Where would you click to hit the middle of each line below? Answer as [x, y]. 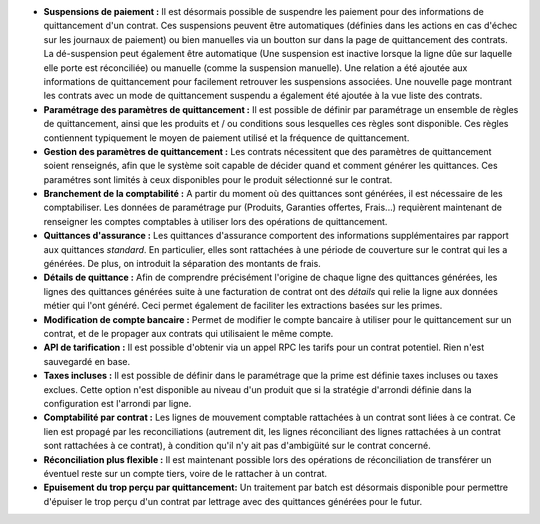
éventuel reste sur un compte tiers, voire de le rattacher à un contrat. [185, 473]
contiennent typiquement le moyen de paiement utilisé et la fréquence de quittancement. [226, 137]
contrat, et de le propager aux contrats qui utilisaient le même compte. [188, 333]
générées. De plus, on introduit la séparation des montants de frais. [182, 264]
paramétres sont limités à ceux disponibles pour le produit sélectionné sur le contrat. [218, 179]
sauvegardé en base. [86, 361]
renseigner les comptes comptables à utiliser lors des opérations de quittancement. [215, 221]
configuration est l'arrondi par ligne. [117, 403]
